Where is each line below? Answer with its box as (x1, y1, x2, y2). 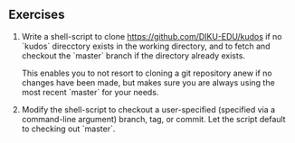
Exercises (8, 7, 65, 22)
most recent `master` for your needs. (21, 86, 159, 97)
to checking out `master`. (21, 123, 116, 134)
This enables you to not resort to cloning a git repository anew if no (21, 67, 272, 78)
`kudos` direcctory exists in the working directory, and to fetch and (21, 40, 271, 51)
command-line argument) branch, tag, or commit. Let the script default (21, 113, 286, 124)
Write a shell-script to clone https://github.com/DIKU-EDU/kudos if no (21, 31, 282, 41)
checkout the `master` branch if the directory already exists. (21, 49, 246, 61)
